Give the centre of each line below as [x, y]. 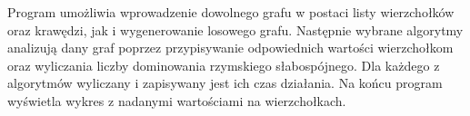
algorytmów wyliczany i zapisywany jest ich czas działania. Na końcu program [225, 83]
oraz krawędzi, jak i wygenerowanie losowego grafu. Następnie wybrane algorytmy [235, 29]
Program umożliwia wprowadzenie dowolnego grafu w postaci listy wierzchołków [231, 12]
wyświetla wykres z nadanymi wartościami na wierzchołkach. [177, 100]
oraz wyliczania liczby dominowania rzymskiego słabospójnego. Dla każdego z [224, 65]
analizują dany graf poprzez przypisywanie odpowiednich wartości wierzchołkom [230, 48]
